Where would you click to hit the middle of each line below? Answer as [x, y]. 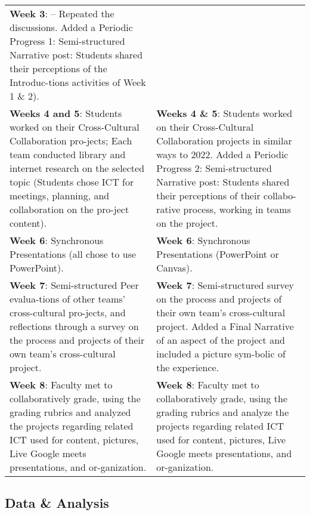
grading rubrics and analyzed [70, 412]
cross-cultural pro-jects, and [68, 312]
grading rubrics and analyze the [223, 412]
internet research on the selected [77, 168]
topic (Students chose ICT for [72, 182]
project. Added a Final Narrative [225, 326]
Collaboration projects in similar [224, 141]
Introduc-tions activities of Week [78, 82]
